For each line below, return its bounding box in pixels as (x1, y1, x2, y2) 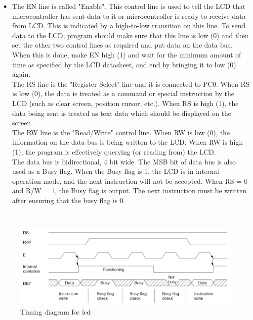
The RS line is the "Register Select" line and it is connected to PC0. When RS (12, 78, 250, 89)
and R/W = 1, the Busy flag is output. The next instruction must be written (12, 185, 247, 196)
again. (12, 69, 31, 79)
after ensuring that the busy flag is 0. (12, 195, 126, 205)
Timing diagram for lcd (20, 307, 91, 317)
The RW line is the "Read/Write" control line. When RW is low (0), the (12, 127, 230, 137)
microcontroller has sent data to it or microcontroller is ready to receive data (12, 10, 246, 21)
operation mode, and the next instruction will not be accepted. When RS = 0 (12, 175, 248, 186)
